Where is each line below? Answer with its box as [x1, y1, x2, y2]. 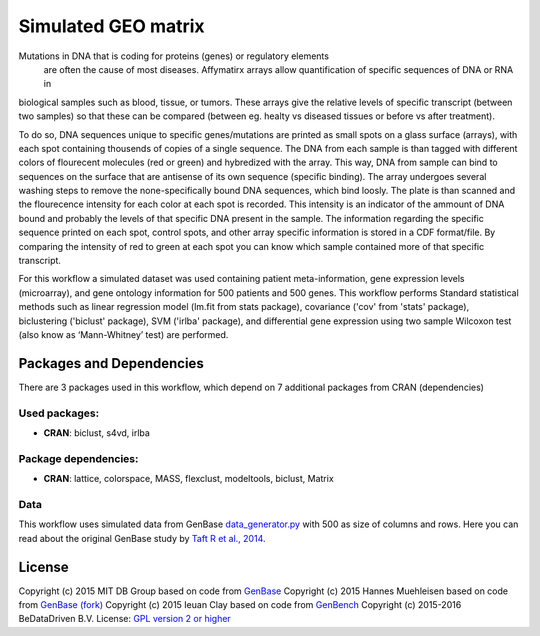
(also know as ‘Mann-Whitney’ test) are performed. [18, 328, 229, 340]
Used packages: [18, 406, 100, 420]
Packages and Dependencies [18, 355, 204, 372]
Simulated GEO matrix [18, 15, 205, 37]
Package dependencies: [18, 451, 139, 465]
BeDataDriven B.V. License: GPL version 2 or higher [18, 613, 232, 625]
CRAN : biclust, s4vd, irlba [43, 427, 150, 439]
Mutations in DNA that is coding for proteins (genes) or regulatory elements [18, 50, 330, 62]
